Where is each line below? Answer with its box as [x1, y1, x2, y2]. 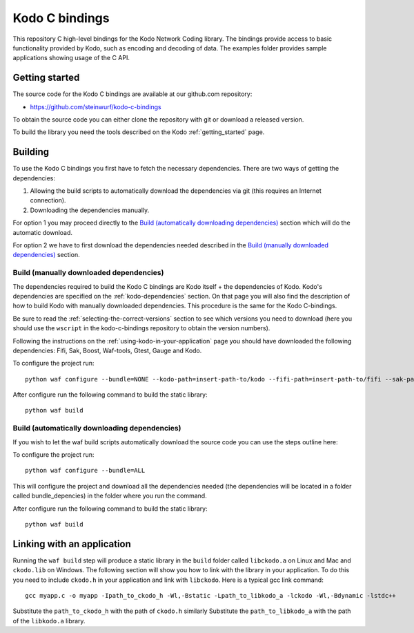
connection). [30, 196, 66, 205]
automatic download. [12, 228, 72, 236]
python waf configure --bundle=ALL [25, 466, 146, 475]
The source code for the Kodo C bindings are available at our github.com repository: [12, 90, 253, 98]
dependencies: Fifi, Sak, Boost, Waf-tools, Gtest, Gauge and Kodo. [12, 346, 202, 355]
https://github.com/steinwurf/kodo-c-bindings [30, 102, 161, 111]
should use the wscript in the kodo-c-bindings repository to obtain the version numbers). [12, 324, 270, 332]
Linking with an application [12, 538, 131, 549]
